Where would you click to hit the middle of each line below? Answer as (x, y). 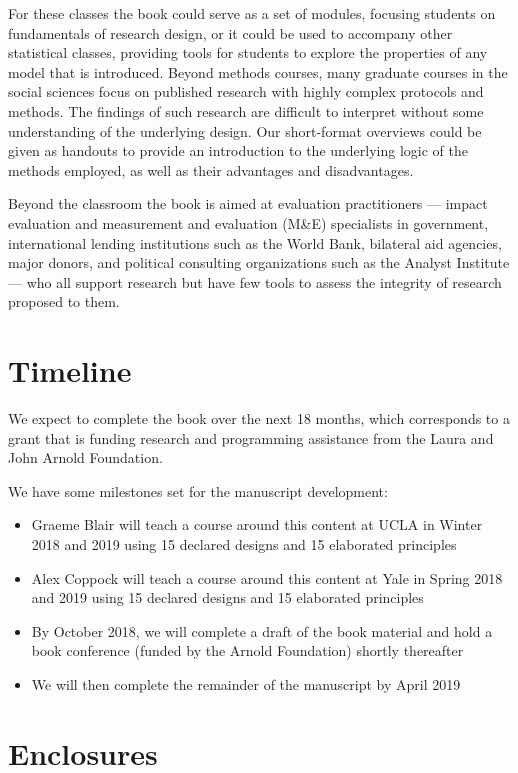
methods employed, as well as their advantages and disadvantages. (211, 169)
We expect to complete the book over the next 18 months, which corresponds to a (259, 418)
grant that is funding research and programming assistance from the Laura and (251, 437)
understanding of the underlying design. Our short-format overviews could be (245, 130)
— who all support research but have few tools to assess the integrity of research (255, 281)
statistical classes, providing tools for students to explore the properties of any (248, 52)
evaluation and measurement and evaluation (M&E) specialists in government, (248, 222)
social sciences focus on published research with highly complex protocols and (246, 91)
